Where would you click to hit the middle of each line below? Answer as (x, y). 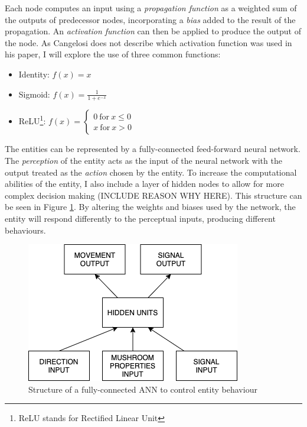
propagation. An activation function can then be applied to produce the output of (153, 31)
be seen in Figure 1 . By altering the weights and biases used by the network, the (150, 207)
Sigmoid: (34, 94)
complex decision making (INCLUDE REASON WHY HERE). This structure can (153, 195)
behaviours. (25, 230)
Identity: (34, 74)
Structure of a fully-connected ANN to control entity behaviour (143, 389)
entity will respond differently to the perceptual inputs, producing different (140, 218)
